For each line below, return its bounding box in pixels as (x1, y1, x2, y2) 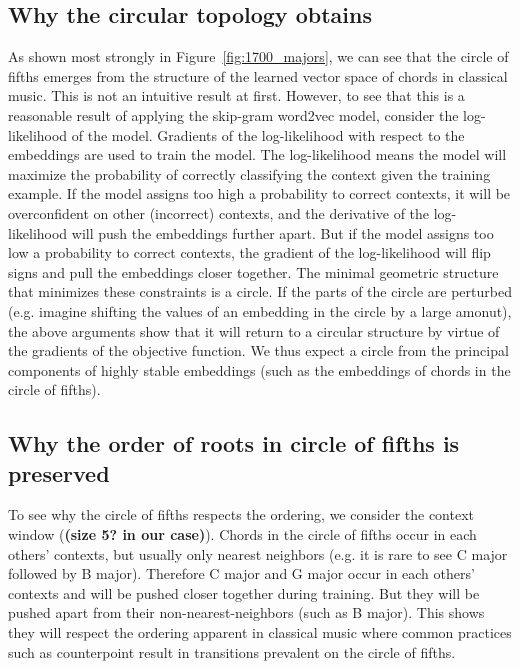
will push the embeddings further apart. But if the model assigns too (71, 222, 494, 243)
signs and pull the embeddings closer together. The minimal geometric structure (8, 261, 499, 282)
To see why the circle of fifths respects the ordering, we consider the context (8, 504, 475, 525)
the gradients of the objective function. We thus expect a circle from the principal (8, 340, 509, 361)
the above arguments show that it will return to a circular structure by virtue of (8, 320, 500, 341)
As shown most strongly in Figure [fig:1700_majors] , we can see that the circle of (8, 46, 509, 67)
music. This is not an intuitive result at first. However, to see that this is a (8, 85, 465, 106)
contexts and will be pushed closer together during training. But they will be (8, 582, 480, 603)
